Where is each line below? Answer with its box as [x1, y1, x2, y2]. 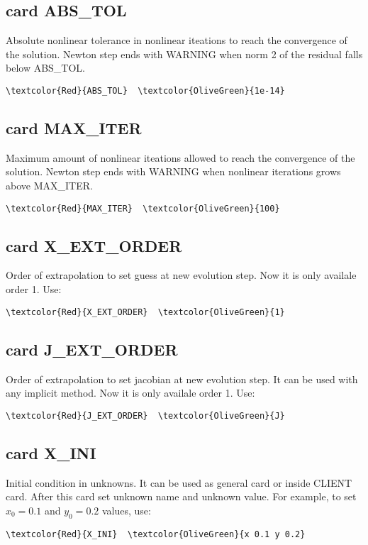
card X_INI [6, 441, 96, 463]
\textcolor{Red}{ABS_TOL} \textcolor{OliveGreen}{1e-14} [6, 85, 285, 96]
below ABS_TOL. [6, 60, 85, 75]
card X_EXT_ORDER [6, 234, 182, 256]
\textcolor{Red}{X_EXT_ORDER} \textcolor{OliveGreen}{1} [6, 307, 285, 317]
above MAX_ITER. [6, 178, 93, 193]
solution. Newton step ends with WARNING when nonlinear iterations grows [6, 164, 341, 179]
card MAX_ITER [6, 117, 142, 139]
